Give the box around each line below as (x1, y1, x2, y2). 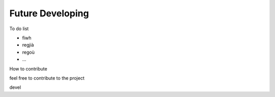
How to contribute (9, 65, 48, 71)
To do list (9, 26, 29, 32)
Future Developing (9, 8, 89, 19)
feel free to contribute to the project (9, 75, 85, 81)
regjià (22, 42, 34, 48)
